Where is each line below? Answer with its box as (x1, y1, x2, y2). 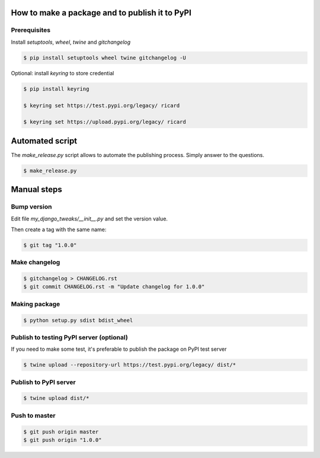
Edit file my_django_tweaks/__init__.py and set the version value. (11, 215, 168, 222)
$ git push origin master (23, 428, 99, 435)
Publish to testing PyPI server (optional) (11, 333, 129, 341)
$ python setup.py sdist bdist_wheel (23, 317, 133, 324)
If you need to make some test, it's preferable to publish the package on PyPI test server (11, 345, 227, 353)
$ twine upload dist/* (23, 395, 89, 402)
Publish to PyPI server (11, 378, 76, 386)
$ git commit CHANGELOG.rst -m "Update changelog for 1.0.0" (23, 283, 205, 290)
